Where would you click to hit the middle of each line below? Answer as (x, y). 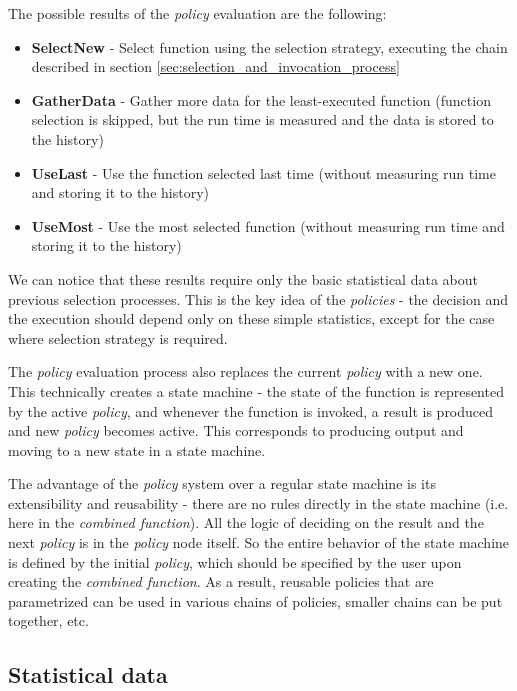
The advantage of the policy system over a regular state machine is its (222, 483)
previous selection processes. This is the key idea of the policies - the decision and (258, 298)
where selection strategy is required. (118, 337)
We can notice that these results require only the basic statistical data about (243, 278)
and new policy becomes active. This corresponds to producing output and (236, 430)
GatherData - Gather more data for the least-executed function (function (261, 99)
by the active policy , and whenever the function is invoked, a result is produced (251, 410)
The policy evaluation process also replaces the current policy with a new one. (245, 371)
